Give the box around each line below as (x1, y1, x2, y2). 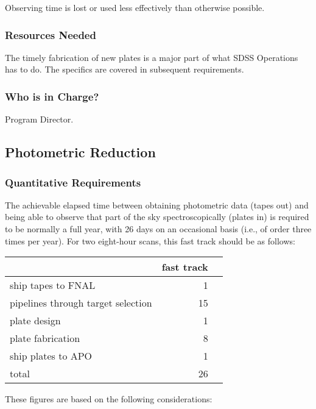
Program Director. (5, 113, 74, 126)
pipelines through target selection (10, 296, 152, 310)
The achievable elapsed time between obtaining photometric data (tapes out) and (5, 198, 309, 211)
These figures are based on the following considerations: (5, 393, 212, 405)
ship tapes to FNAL (10, 278, 96, 293)
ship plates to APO (10, 349, 93, 363)
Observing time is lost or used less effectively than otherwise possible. (5, 1, 265, 13)
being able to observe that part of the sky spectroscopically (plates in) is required (5, 210, 309, 223)
